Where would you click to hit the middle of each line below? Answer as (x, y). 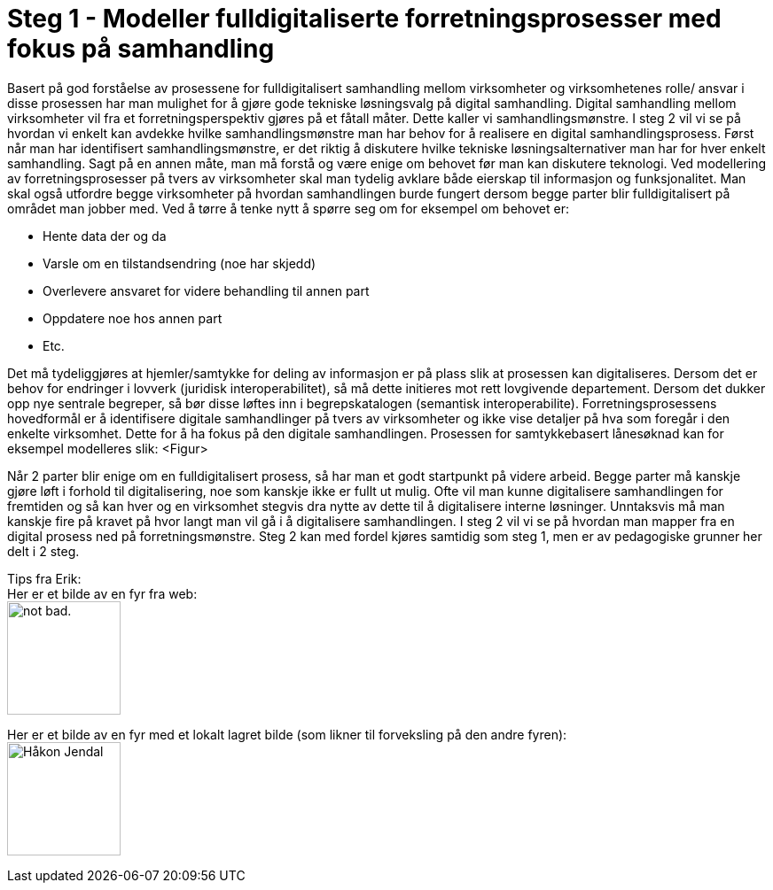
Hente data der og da (105, 236)
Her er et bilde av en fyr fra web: (102, 593)
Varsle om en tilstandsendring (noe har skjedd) (180, 263)
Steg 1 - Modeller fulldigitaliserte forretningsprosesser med (364, 19)
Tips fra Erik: (44, 578)
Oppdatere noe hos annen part (133, 318)
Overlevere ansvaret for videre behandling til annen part (206, 290)
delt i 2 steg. (43, 551)
